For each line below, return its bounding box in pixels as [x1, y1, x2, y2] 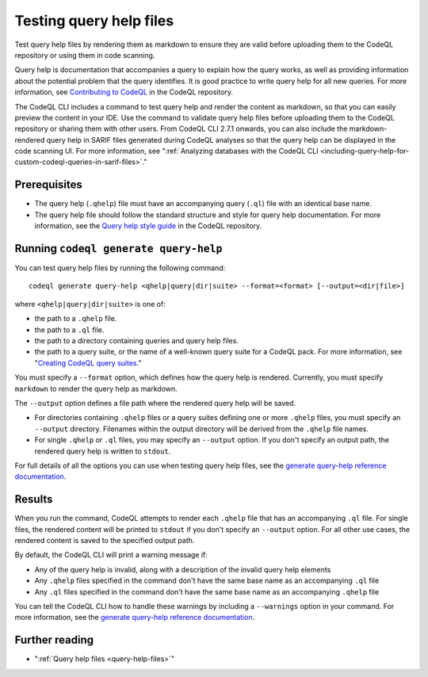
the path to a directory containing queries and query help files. [34, 336, 239, 345]
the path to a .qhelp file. [34, 314, 117, 323]
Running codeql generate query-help [14, 242, 223, 255]
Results [14, 492, 53, 507]
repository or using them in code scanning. [14, 50, 155, 59]
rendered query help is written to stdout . [34, 446, 171, 456]
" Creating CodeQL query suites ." [34, 358, 142, 368]
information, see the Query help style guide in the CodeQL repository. [34, 221, 262, 231]
